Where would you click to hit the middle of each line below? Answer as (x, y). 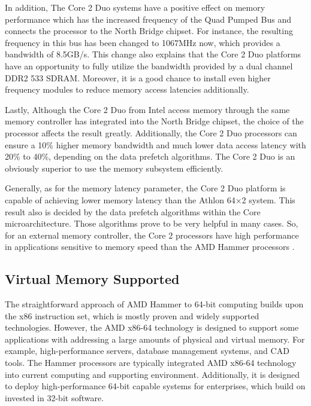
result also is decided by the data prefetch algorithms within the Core (133, 211)
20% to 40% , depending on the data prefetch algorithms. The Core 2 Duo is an (150, 156)
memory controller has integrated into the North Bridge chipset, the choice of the (154, 121)
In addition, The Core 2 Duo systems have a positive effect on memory (135, 7)
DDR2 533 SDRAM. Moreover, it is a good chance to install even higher (138, 77)
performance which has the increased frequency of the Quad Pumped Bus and (148, 19)
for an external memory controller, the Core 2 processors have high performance (152, 235)
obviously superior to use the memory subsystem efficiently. (114, 168)
